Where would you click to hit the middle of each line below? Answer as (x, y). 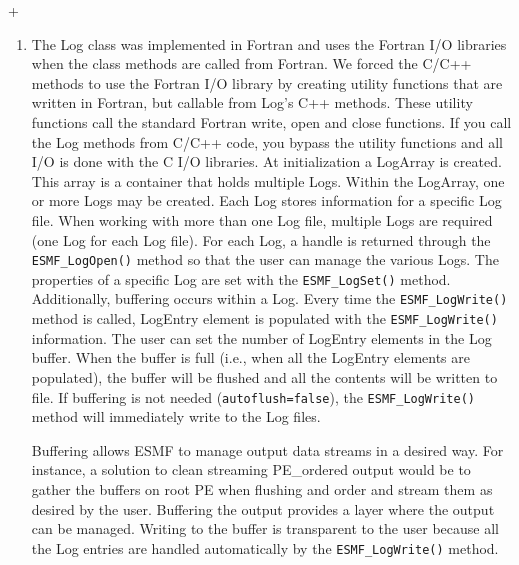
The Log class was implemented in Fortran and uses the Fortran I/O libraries (269, 43)
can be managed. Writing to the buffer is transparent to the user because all (265, 528)
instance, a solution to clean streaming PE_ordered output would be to (251, 469)
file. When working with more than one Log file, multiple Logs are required (262, 219)
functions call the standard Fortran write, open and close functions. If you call (271, 121)
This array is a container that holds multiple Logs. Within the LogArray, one (268, 180)
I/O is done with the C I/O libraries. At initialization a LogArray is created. (266, 161)
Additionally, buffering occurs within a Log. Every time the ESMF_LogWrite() (269, 298)
